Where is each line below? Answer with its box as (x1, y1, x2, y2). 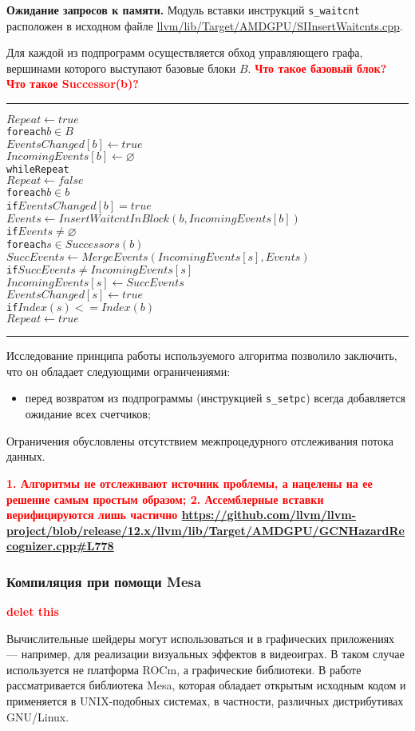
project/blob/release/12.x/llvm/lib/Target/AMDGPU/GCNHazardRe (6, 521, 405, 538)
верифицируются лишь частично (6, 506, 178, 523)
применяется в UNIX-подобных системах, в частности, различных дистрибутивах (6, 693, 404, 709)
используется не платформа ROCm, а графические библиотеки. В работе (6, 661, 362, 677)
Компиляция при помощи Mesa (6, 571, 202, 591)
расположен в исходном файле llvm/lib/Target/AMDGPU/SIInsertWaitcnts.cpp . (6, 17, 403, 34)
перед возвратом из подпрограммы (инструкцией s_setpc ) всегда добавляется (25, 389, 405, 406)
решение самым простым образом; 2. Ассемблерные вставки (6, 490, 324, 507)
